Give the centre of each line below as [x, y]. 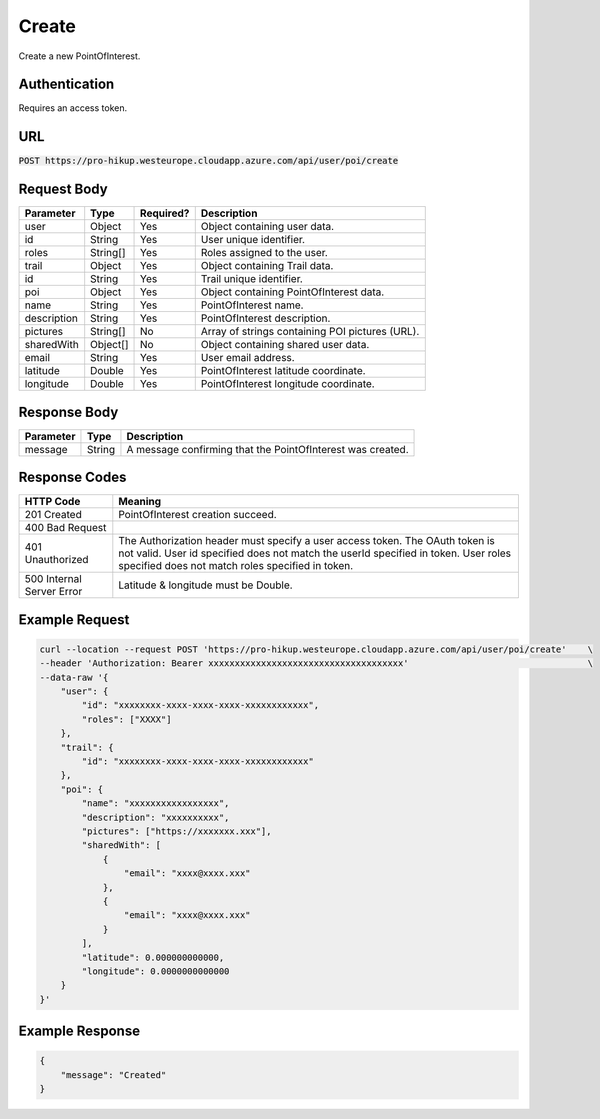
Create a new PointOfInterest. [79, 56]
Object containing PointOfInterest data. [292, 292]
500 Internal [53, 579]
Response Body [68, 411]
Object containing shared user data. [285, 345]
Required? [165, 213]
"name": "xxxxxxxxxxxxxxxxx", [155, 803]
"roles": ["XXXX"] [126, 719]
